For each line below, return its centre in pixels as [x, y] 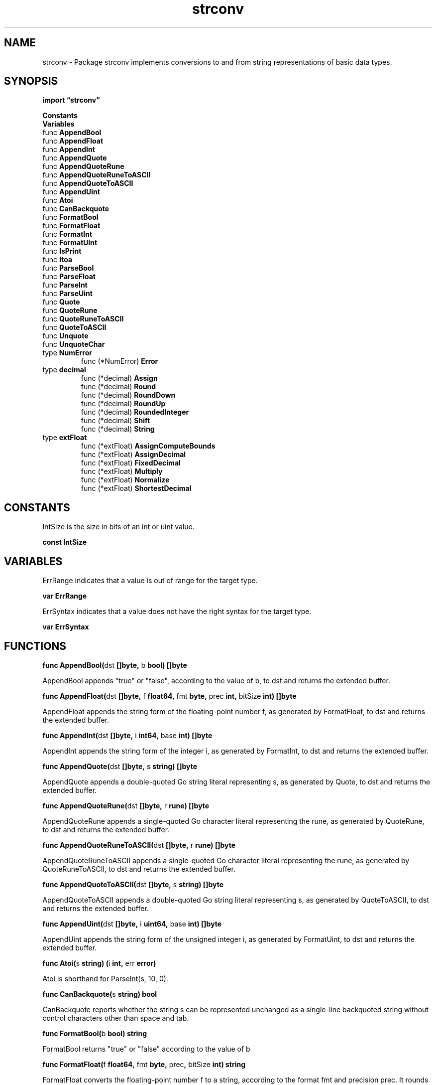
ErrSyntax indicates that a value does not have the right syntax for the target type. [177, 612]
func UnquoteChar [74, 344]
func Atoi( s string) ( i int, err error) [99, 963]
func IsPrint [62, 251]
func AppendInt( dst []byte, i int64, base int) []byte [127, 735]
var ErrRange [65, 596]
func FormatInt [67, 234]
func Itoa [57, 260]
